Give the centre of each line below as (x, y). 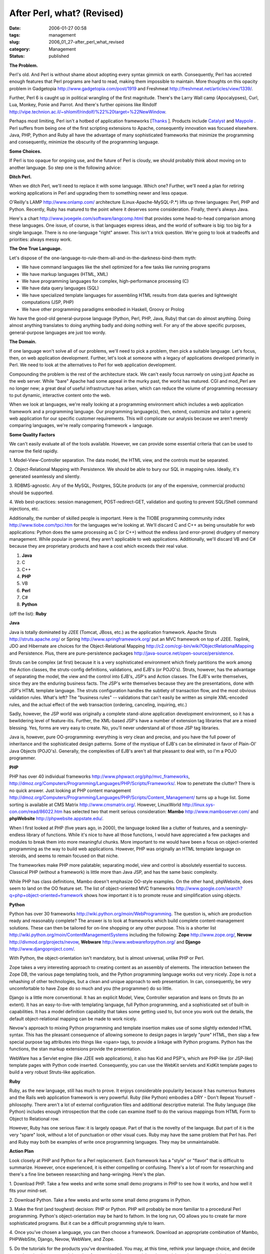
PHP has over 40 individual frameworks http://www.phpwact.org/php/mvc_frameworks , (99, 776)
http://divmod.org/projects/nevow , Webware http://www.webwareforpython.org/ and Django (105, 942)
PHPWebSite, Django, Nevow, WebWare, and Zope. (62, 1239)
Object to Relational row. (34, 1119)
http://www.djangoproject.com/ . (42, 949)
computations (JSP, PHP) (48, 302)
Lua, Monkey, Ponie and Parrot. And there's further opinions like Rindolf (83, 105)
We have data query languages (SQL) (60, 288)
